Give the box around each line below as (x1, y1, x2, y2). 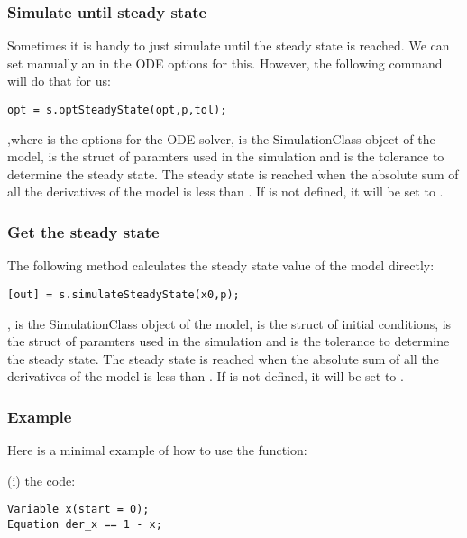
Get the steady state (7, 220, 160, 242)
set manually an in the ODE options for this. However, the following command (7, 53, 443, 72)
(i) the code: (7, 470, 76, 489)
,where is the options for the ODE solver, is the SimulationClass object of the (7, 129, 435, 148)
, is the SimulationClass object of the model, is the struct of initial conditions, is (7, 314, 452, 333)
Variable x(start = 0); (7, 503, 150, 516)
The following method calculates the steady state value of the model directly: (7, 256, 435, 275)
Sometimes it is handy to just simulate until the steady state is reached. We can (7, 36, 450, 55)
